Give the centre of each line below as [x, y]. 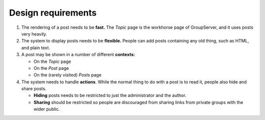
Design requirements [53, 13]
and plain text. [36, 48]
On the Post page [51, 68]
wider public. [47, 109]
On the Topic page [52, 61]
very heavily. [34, 34]
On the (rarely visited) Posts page [67, 75]
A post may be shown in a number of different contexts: [78, 55]
